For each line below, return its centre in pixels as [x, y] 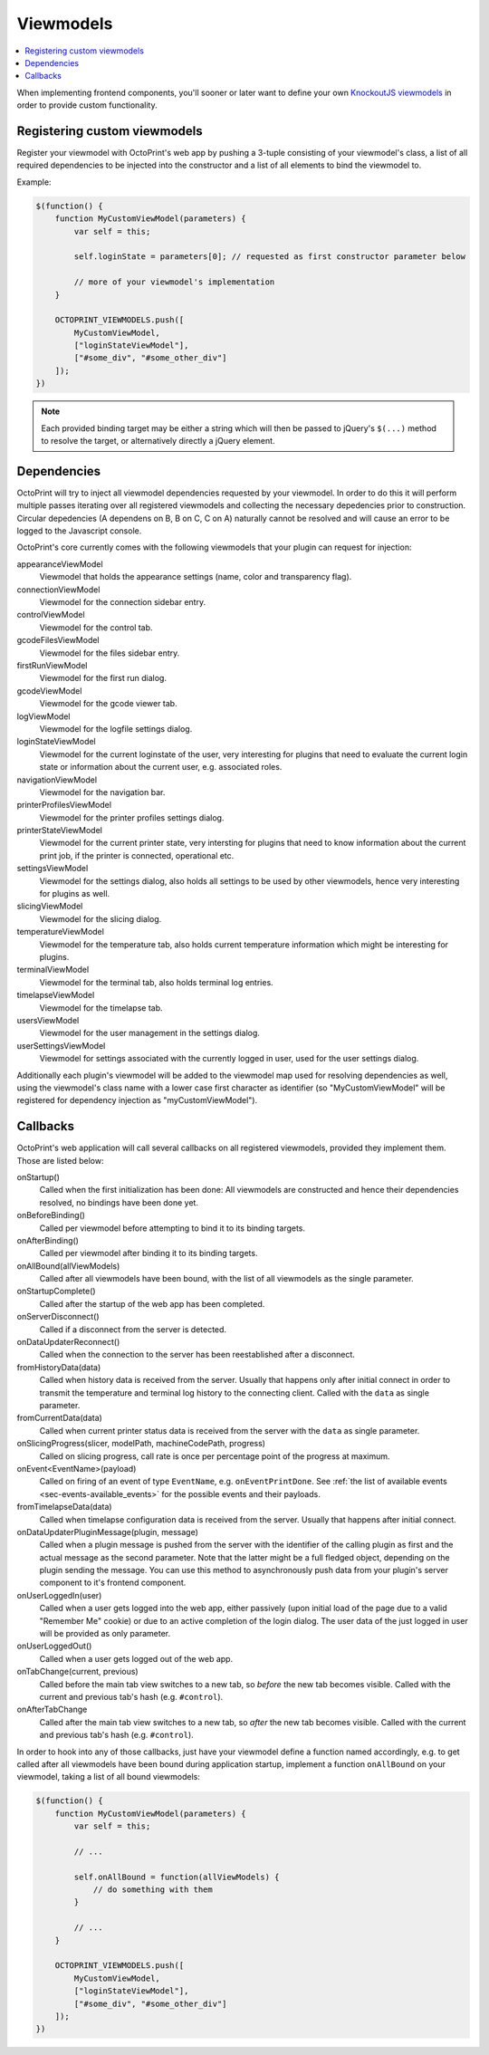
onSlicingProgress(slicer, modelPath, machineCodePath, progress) [141, 1444]
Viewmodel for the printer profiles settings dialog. [132, 817]
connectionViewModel [58, 590]
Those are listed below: [60, 1160]
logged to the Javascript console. [79, 531]
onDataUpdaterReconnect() [68, 1342]
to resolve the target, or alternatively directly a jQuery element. [158, 441]
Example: [34, 182]
